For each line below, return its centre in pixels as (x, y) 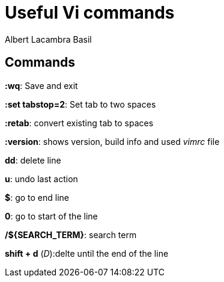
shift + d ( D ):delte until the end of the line (87, 253)
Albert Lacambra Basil (48, 39)
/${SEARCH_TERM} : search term (71, 234)
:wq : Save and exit (41, 85)
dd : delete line (33, 160)
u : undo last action (41, 179)
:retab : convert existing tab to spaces (79, 123)
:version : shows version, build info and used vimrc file (112, 141)
